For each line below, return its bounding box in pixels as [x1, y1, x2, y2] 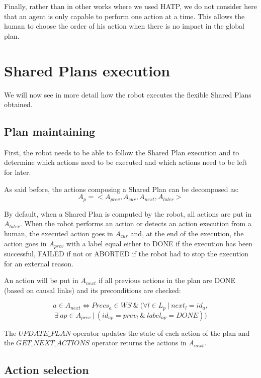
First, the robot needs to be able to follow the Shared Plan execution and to [4, 147, 239, 157]
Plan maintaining [4, 124, 96, 139]
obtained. [4, 99, 33, 110]
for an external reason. [4, 258, 73, 268]
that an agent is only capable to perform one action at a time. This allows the [4, 11, 245, 21]
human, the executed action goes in [4, 228, 113, 238]
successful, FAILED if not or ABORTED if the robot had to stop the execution [4, 248, 249, 258]
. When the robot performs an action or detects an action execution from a [20, 218, 251, 229]
